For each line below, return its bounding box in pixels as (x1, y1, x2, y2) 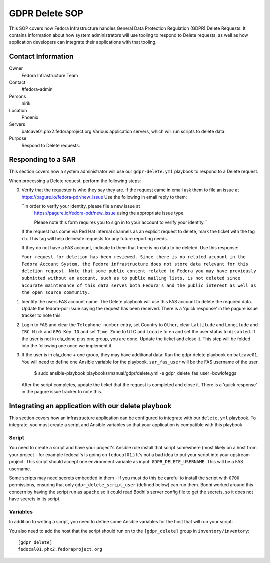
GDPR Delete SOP (9, 8, 83, 19)
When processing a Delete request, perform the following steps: (9, 178, 141, 184)
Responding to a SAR (9, 155, 76, 164)
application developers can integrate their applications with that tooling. (9, 39, 157, 45)
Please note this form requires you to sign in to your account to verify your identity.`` (34, 219, 208, 225)
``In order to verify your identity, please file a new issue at (21, 203, 140, 209)
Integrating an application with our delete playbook (9, 401, 172, 410)
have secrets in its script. (9, 496, 61, 502)
